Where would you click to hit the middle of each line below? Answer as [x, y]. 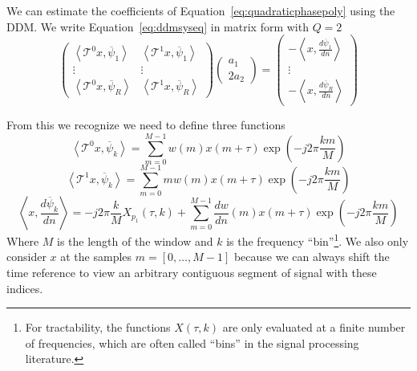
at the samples [96, 257]
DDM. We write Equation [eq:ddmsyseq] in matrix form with [158, 26]
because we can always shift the [312, 257]
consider [26, 257]
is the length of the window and [135, 241]
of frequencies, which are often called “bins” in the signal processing [192, 342]
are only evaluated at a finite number [314, 327]
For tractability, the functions [98, 327]
